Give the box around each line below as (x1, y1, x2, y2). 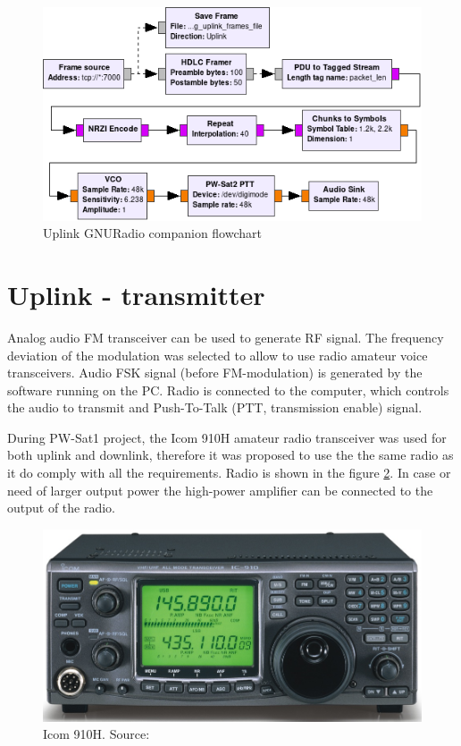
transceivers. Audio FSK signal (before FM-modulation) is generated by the (7, 363, 423, 382)
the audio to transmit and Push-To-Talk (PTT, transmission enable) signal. (7, 398, 423, 417)
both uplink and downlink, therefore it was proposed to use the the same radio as (7, 445, 454, 464)
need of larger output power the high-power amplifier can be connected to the (7, 480, 433, 499)
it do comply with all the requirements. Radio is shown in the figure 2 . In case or (7, 463, 451, 482)
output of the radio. (7, 498, 116, 517)
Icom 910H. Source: (43, 725, 150, 743)
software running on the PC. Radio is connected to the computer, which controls (7, 380, 449, 399)
